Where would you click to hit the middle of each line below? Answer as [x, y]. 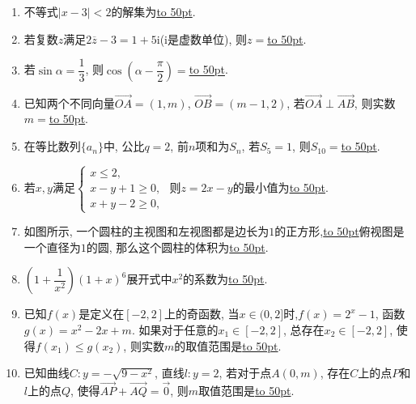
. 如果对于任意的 [175, 330]
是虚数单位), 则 [207, 38]
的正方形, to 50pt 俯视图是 [340, 231]
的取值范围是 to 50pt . [228, 345]
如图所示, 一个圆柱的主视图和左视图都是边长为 [146, 231]
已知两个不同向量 [69, 102]
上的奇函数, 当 [202, 314]
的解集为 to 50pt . [153, 11]
